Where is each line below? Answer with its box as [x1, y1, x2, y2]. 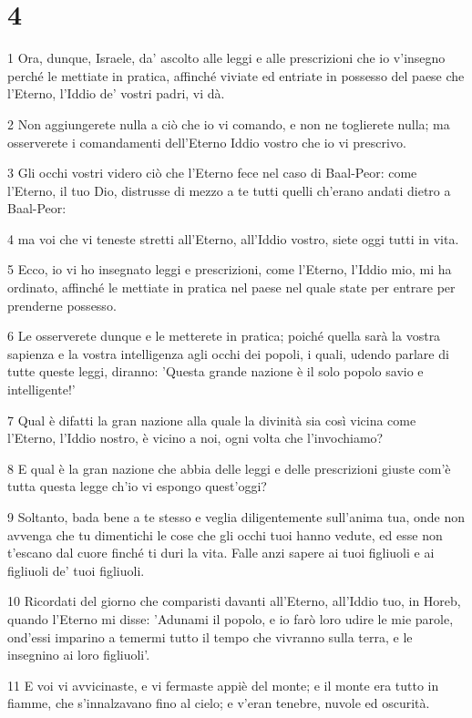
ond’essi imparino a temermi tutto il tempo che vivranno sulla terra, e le [7, 627, 413, 646]
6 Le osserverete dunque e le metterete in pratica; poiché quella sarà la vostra [7, 326, 441, 345]
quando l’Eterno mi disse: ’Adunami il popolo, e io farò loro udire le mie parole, [7, 609, 454, 628]
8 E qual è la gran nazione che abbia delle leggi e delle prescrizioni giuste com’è [7, 458, 451, 477]
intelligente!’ [7, 380, 76, 399]
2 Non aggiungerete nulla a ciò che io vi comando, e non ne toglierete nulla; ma [7, 114, 450, 133]
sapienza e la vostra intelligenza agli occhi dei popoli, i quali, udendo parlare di [7, 344, 449, 363]
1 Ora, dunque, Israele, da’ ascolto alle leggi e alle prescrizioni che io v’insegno [7, 48, 446, 67]
